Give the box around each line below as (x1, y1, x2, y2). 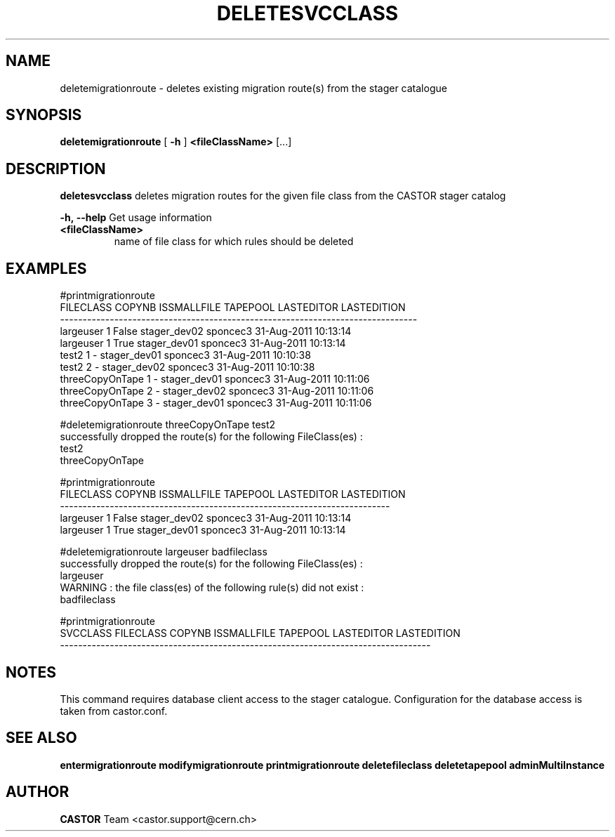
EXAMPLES (6, 259, 87, 277)
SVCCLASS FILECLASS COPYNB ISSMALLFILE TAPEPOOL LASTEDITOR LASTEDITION (60, 627, 461, 640)
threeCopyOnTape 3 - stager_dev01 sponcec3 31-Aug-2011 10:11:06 (60, 397, 372, 409)
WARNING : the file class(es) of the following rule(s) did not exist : (60, 581, 364, 594)
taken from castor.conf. (60, 704, 168, 717)
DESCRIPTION (6, 159, 106, 178)
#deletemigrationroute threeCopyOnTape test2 (60, 419, 276, 431)
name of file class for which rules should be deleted (114, 235, 354, 248)
